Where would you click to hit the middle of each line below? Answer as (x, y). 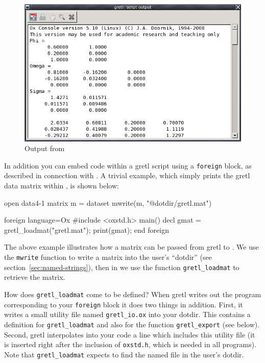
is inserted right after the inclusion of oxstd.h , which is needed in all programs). (130, 344)
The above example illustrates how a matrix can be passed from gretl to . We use (131, 247)
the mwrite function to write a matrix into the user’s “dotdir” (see (108, 257)
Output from (45, 148)
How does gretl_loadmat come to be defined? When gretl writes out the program (133, 294)
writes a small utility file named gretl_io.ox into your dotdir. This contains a (127, 314)
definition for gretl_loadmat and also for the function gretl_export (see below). (132, 324)
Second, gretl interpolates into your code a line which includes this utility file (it (130, 334)
